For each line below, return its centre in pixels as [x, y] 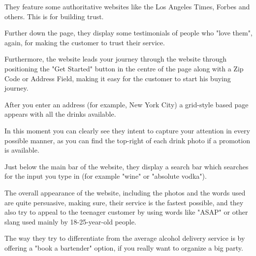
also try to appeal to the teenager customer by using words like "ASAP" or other [126, 212]
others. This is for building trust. [54, 16]
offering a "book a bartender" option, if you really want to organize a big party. [124, 247]
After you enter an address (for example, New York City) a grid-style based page [127, 104]
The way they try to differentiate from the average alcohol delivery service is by [125, 238]
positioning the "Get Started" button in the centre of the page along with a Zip [124, 68]
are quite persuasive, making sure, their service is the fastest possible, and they [124, 202]
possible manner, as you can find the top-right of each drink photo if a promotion [127, 140]
